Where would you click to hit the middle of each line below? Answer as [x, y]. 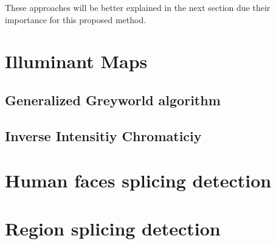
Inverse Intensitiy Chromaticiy [103, 135]
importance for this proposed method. [76, 19]
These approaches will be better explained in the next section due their [138, 7]
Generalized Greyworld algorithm [113, 99]
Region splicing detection [113, 228]
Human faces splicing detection [138, 180]
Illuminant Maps [76, 61]
